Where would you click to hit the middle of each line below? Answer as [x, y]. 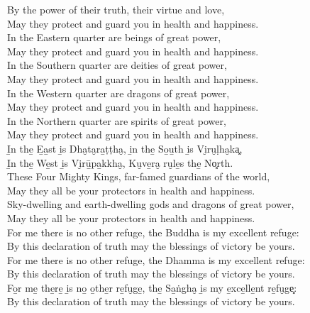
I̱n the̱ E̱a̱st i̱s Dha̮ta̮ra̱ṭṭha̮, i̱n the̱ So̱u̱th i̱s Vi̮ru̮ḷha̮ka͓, [125, 148]
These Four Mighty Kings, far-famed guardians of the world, [139, 176]
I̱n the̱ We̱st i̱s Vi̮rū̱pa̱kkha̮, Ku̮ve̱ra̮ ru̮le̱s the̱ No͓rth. [120, 162]
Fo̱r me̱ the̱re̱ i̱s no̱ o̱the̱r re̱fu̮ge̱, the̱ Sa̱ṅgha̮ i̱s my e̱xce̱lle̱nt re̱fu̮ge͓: [152, 287]
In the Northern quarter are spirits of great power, [117, 120]
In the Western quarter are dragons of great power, [118, 93]
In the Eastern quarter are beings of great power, [114, 37]
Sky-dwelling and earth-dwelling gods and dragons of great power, [151, 204]
